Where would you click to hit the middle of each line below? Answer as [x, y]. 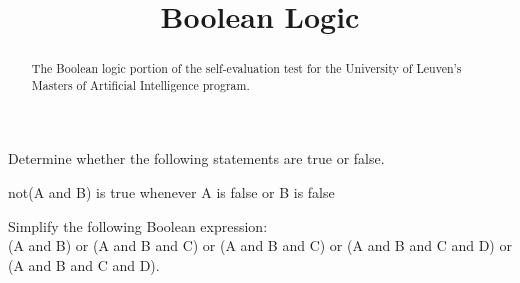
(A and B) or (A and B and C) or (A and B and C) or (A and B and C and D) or [260, 245]
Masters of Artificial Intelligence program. [140, 84]
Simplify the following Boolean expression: [138, 225]
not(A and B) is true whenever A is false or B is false [171, 192]
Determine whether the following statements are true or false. [196, 158]
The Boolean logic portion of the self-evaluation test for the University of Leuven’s [246, 68]
